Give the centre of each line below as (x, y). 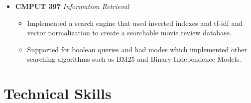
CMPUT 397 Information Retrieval (72, 6)
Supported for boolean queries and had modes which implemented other (137, 49)
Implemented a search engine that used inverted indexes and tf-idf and (135, 23)
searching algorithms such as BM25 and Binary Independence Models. (134, 59)
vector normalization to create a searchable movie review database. (129, 33)
